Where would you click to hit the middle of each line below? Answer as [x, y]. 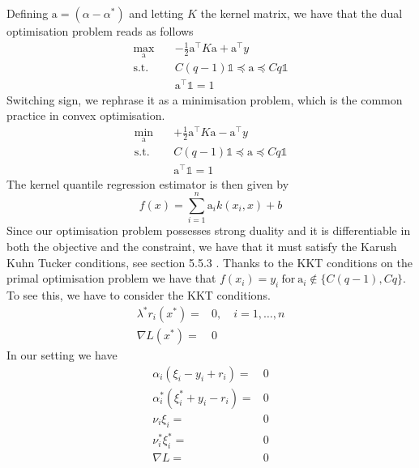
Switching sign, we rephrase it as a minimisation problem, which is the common [205, 99]
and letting [156, 13]
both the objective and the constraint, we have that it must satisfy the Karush [202, 246]
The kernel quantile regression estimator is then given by [148, 183]
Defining [28, 13]
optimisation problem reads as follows [100, 31]
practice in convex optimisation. [86, 115]
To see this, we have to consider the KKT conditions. [139, 294]
